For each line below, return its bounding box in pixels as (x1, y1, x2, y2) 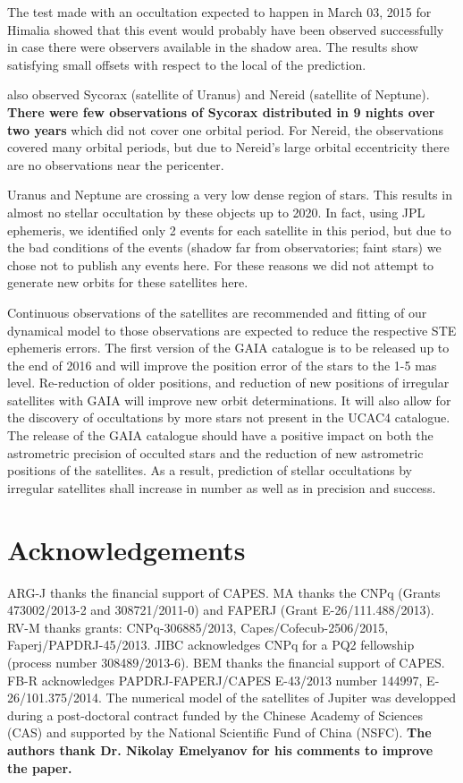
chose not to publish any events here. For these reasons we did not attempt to (7, 255, 434, 274)
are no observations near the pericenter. (7, 155, 224, 174)
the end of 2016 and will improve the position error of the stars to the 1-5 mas (7, 355, 437, 374)
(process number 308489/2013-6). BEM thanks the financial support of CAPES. (7, 652, 445, 671)
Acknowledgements (7, 531, 246, 567)
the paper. (7, 758, 72, 777)
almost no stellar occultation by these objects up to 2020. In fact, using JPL (7, 202, 425, 221)
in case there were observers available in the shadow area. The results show (7, 38, 418, 56)
